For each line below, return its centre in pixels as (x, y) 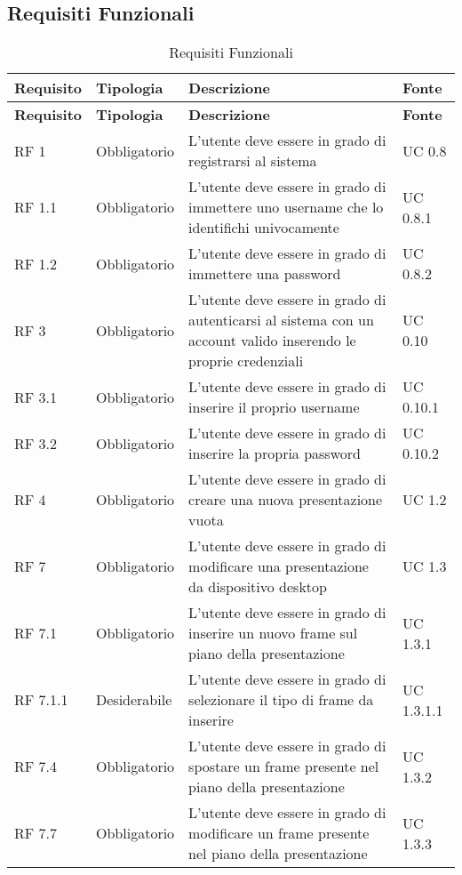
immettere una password (265, 274)
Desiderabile (134, 700)
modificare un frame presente (279, 833)
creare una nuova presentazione (286, 500)
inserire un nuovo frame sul (273, 633)
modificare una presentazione (279, 566)
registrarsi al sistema (253, 161)
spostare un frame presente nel (284, 767)
